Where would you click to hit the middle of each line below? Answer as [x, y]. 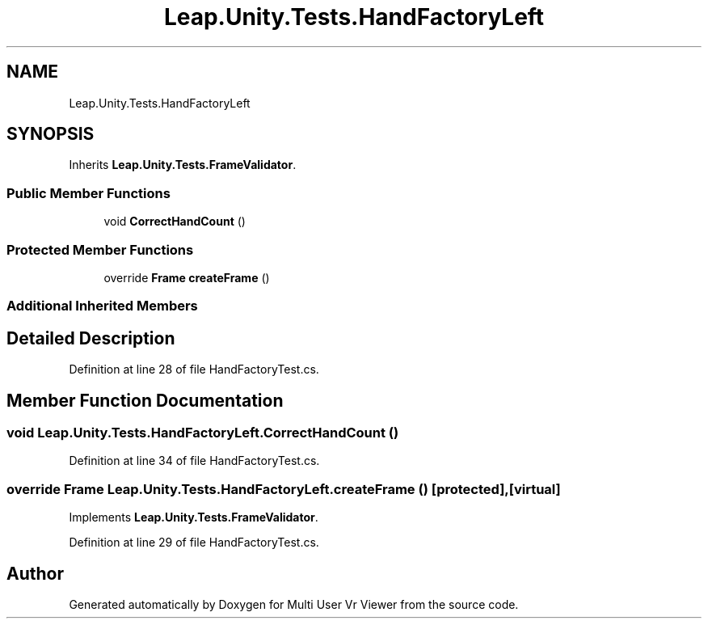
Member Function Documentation [145, 400]
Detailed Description [91, 338]
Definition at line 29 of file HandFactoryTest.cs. [194, 543]
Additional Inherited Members [102, 306]
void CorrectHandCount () [175, 222]
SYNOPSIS [51, 134]
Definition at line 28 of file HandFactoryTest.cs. [194, 370]
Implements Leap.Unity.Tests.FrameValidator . [194, 517]
